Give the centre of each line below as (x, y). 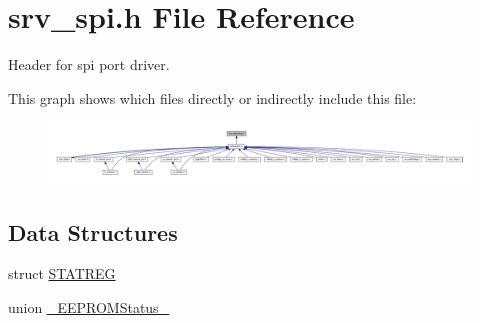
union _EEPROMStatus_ (89, 306)
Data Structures (93, 231)
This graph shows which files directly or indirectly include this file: (212, 97)
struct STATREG (62, 273)
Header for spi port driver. (89, 64)
